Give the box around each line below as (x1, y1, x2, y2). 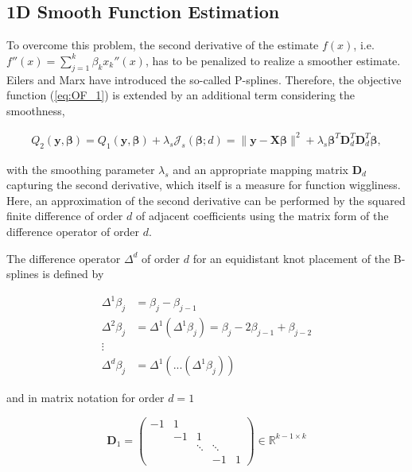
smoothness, (6, 102, 65, 118)
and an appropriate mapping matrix (173, 161, 349, 177)
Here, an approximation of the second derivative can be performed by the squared (6, 192, 406, 208)
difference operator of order (6, 223, 140, 240)
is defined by (42, 265, 104, 282)
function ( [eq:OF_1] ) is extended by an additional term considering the (6, 87, 355, 103)
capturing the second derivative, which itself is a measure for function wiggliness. (6, 176, 401, 193)
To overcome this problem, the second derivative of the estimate (6, 37, 319, 53)
